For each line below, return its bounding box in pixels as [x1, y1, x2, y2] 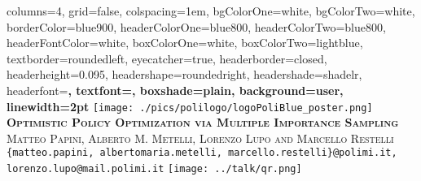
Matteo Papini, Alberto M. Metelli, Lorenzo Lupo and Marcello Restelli [7, 129, 394, 146]
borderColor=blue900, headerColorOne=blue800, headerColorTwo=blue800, [7, 18, 386, 35]
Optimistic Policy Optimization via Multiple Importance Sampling [7, 114, 399, 131]
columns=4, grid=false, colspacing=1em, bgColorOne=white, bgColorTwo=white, [7, 2, 415, 19]
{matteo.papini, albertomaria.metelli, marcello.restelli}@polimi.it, [7, 147, 397, 159]
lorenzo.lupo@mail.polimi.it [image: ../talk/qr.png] [7, 163, 302, 175]
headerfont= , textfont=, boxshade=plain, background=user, [7, 81, 344, 98]
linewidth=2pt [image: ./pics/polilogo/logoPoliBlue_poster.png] [7, 97, 373, 114]
